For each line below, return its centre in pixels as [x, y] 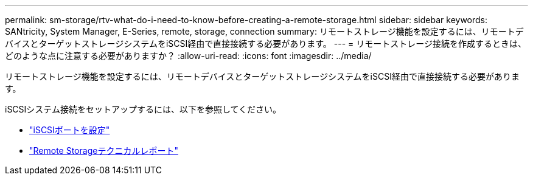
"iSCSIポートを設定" [70, 130]
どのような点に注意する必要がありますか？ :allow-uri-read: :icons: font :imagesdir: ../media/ [188, 56]
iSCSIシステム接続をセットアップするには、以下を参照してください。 [143, 109]
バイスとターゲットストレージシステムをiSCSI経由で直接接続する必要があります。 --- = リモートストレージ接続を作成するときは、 [266, 43]
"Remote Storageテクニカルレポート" [104, 151]
